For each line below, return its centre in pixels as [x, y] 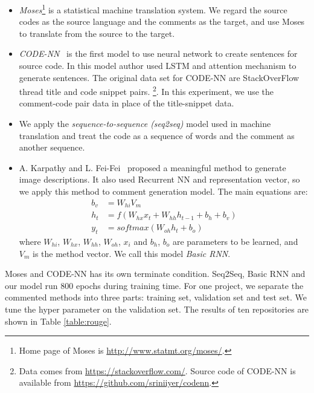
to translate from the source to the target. [97, 33]
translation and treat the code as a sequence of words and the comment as [157, 135]
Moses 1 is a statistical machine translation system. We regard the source [153, 9]
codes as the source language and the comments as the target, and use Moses [162, 21]
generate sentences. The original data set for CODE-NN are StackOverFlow [159, 77]
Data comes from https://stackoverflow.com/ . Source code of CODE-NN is [157, 370]
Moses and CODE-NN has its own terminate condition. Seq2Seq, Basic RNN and [155, 274]
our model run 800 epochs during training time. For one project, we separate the [154, 285]
